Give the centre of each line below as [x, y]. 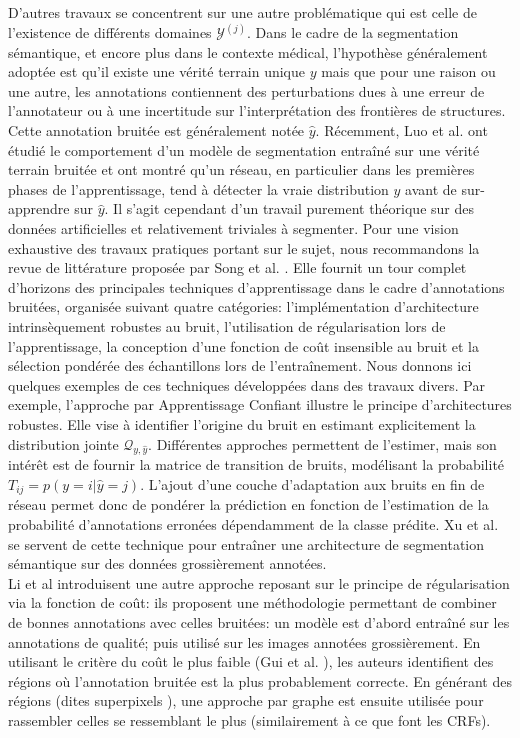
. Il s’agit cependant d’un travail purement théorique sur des [289, 208]
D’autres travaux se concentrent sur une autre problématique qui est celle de [242, 12]
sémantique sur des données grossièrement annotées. [167, 563]
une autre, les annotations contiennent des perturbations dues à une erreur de [246, 90]
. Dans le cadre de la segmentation [353, 32]
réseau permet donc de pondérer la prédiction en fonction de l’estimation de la [248, 504]
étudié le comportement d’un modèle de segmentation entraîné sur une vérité [244, 149]
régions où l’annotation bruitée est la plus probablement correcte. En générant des [260, 680]
